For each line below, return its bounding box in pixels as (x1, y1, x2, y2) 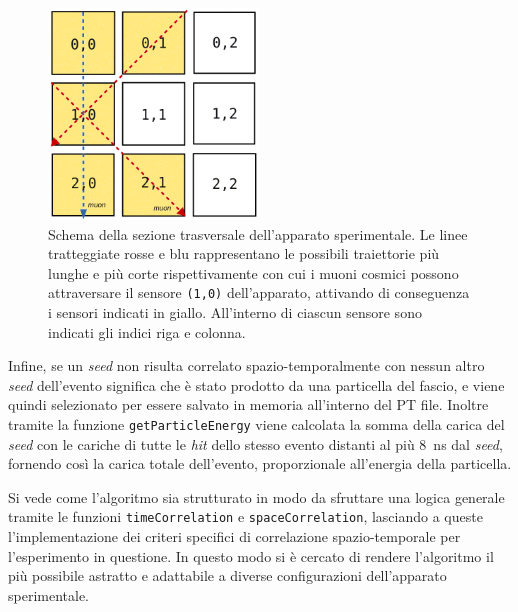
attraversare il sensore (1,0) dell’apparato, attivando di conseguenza (48, 282, 470, 303)
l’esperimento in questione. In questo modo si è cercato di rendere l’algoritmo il (8, 545, 494, 566)
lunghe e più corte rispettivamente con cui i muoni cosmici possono (48, 262, 459, 283)
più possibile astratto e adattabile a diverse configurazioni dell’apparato (8, 565, 447, 586)
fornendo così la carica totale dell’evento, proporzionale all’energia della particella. (8, 453, 512, 474)
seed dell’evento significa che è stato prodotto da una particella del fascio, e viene (8, 374, 505, 395)
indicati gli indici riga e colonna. (48, 321, 246, 342)
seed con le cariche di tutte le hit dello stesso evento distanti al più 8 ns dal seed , (8, 433, 503, 454)
